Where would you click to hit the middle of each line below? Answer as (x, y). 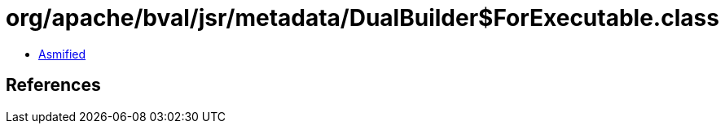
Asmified (62, 54)
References (53, 85)
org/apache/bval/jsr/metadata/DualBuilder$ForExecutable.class (362, 18)
